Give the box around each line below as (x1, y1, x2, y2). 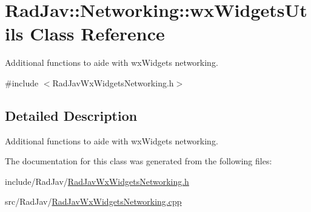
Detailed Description (5, 106, 138, 124)
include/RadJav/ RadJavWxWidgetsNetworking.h (5, 175, 189, 187)
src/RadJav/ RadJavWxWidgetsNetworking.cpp (5, 195, 182, 208)
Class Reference (30, 21, 165, 46)
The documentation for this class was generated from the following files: (5, 155, 272, 167)
